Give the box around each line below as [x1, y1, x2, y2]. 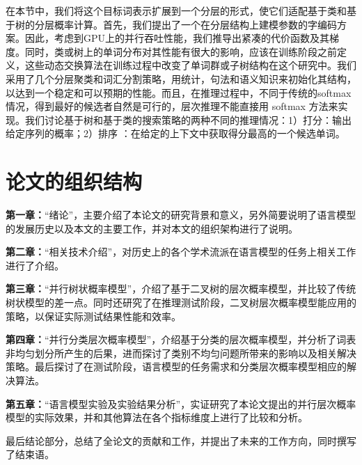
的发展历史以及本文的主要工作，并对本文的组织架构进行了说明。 [6, 221, 298, 235]
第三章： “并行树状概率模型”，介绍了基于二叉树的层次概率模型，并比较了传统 [6, 281, 356, 296]
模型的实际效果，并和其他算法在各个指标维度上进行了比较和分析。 [6, 410, 308, 425]
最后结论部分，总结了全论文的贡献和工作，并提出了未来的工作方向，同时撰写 [6, 433, 356, 448]
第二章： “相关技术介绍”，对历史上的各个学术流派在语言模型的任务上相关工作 [6, 244, 356, 259]
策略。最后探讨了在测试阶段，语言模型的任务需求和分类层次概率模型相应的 [6, 359, 347, 374]
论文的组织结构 [6, 167, 143, 196]
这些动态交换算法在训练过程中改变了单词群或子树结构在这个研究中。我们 [24, 58, 356, 72]
